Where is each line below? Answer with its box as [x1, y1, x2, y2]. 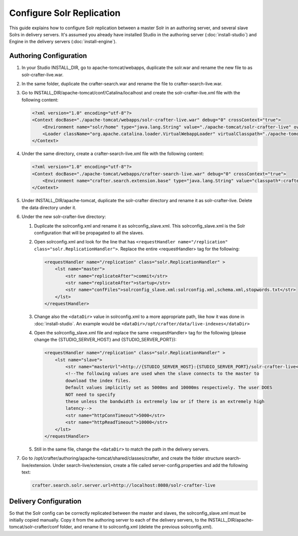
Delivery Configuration [9, 497, 82, 505]
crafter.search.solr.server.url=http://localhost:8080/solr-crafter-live [32, 482, 216, 488]
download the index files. [65, 378, 131, 383]
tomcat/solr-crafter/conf [9, 524, 59, 530]
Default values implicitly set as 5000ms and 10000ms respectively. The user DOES [65, 385, 273, 390]
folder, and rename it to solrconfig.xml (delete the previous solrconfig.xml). [60, 524, 213, 530]
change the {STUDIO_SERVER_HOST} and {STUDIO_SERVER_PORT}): [34, 337, 177, 343]
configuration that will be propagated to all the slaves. [34, 230, 144, 236]
